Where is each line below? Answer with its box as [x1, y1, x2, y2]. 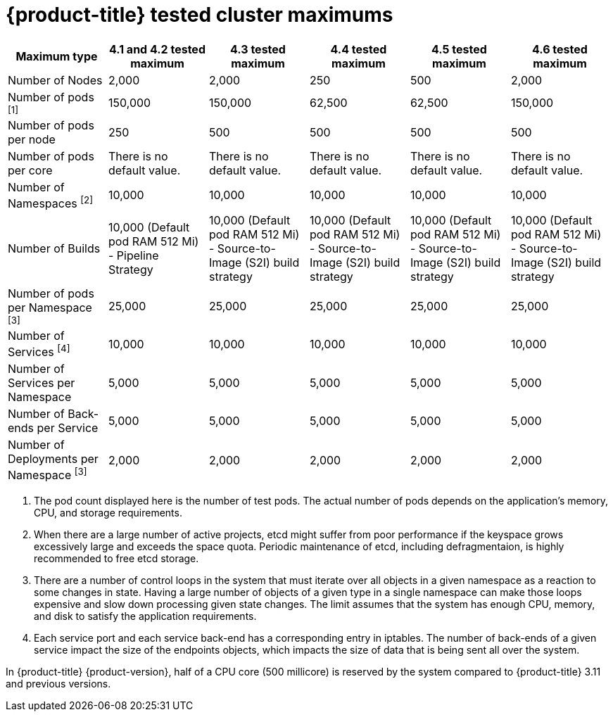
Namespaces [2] [8, 193, 94, 211]
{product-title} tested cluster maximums [6, 3, 393, 27]
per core [8, 163, 53, 177]
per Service [37, 421, 99, 436]
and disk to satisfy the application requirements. [34, 609, 257, 622]
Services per [8, 376, 75, 391]
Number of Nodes [8, 72, 103, 87]
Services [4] [8, 343, 70, 360]
